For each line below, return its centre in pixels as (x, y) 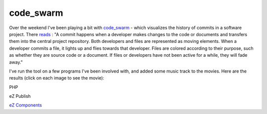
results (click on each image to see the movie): (57, 78)
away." (16, 62)
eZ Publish (20, 96)
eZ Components (25, 105)
